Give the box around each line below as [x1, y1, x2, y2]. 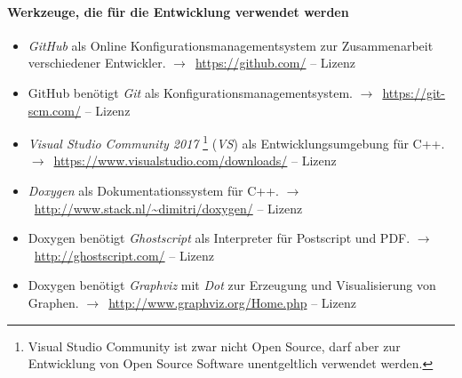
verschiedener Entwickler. [28, 53, 166, 72]
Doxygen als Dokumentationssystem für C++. [28, 181, 279, 200]
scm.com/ [28, 101, 81, 119]
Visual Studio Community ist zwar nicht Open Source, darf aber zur [28, 336, 401, 355]
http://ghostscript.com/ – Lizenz [34, 245, 215, 264]
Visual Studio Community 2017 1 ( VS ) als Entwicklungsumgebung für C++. [28, 132, 445, 152]
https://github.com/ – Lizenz [195, 53, 355, 72]
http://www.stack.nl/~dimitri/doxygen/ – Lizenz [34, 198, 303, 217]
